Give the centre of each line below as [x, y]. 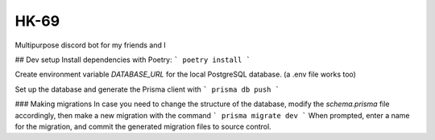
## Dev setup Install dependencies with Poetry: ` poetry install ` [133, 60]
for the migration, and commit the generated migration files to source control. [143, 126]
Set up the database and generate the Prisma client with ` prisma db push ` [147, 89]
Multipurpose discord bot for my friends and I [91, 45]
